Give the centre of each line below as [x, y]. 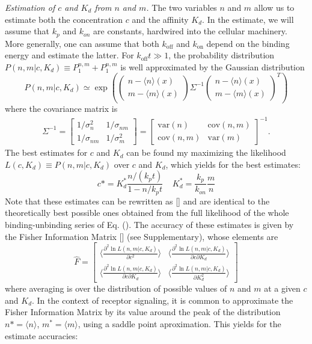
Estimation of [30, 7]
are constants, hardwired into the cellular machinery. [190, 31]
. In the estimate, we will [248, 19]
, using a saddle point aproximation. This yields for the [179, 323]
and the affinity [160, 19]
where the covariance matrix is [61, 109]
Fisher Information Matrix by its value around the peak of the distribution [143, 312]
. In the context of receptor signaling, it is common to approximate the [163, 300]
